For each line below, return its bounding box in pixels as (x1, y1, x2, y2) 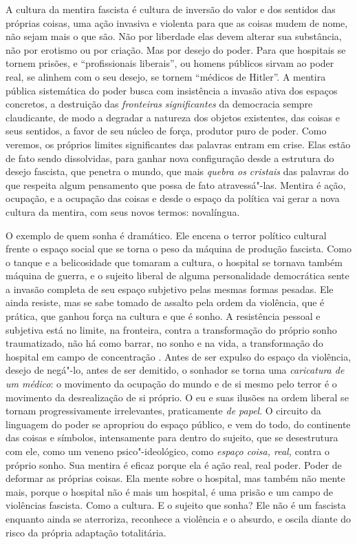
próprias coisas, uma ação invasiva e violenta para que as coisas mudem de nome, (6, 15, 348, 30)
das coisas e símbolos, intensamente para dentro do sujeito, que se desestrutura (6, 430, 338, 445)
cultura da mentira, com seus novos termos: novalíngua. (6, 204, 240, 219)
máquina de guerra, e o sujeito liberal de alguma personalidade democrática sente (6, 268, 349, 283)
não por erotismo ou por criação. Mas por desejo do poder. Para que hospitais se (6, 42, 346, 57)
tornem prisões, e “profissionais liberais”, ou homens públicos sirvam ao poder (6, 56, 334, 70)
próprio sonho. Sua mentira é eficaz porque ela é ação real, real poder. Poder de (6, 457, 342, 472)
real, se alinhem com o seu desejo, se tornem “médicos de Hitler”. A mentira (6, 69, 326, 83)
